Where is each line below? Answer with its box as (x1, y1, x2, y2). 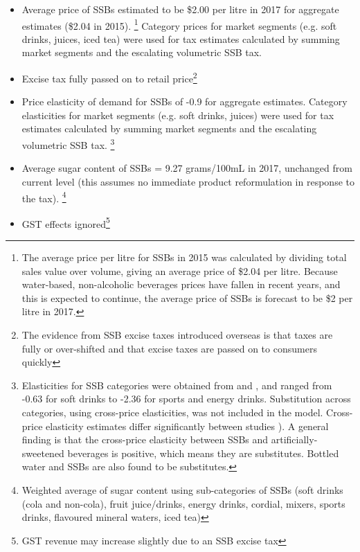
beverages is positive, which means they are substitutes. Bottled (67, 445, 339, 460)
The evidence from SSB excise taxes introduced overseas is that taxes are (21, 327, 333, 341)
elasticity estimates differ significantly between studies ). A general (46, 418, 329, 433)
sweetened (21, 445, 64, 460)
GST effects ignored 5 (21, 214, 110, 231)
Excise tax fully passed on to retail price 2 (21, 69, 197, 85)
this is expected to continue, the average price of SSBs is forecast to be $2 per (21, 290, 353, 305)
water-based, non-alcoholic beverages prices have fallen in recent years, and (21, 277, 341, 292)
